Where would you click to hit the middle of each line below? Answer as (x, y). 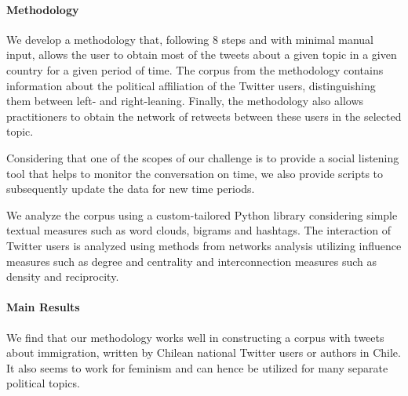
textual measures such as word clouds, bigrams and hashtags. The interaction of (199, 230)
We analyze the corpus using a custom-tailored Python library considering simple (202, 214)
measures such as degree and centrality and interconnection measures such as (192, 261)
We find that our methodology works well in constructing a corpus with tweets (195, 337)
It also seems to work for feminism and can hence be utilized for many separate (197, 367)
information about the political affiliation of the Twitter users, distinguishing (191, 85)
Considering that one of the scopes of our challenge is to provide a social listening (203, 157)
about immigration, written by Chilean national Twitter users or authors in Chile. (204, 352)
